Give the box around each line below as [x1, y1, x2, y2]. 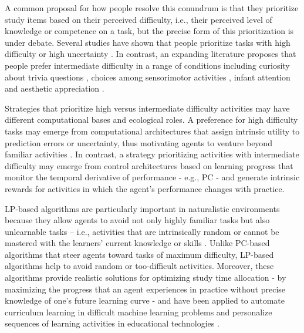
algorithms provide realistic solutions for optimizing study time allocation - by [5, 271, 286, 284]
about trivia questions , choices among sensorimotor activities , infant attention [5, 70, 291, 83]
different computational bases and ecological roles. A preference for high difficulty [5, 113, 298, 126]
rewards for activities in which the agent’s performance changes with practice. [5, 182, 285, 194]
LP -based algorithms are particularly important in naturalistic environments [5, 202, 280, 214]
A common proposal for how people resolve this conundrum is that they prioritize [5, 2, 299, 14]
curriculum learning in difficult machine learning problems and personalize [5, 305, 272, 318]
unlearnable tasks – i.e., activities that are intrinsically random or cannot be [5, 225, 279, 237]
